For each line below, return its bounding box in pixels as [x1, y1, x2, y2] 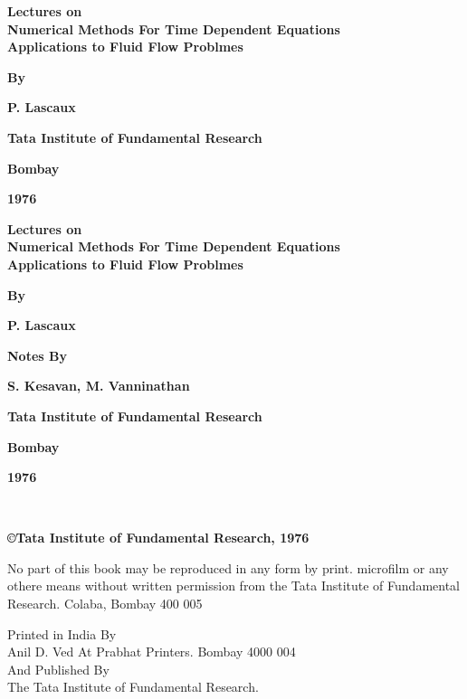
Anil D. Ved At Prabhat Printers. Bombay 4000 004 [7, 642, 296, 661]
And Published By [7, 659, 110, 678]
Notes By [7, 345, 67, 364]
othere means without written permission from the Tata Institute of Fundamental [7, 576, 461, 595]
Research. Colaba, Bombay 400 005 [7, 594, 203, 613]
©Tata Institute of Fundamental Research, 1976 [7, 528, 310, 547]
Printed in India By [7, 624, 117, 643]
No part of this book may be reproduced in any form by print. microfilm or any [7, 558, 449, 577]
